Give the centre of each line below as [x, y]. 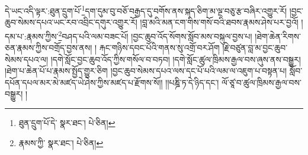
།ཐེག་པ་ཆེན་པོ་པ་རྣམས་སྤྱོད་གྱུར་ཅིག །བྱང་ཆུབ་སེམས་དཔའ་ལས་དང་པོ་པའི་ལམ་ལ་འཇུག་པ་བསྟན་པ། [146, 71]
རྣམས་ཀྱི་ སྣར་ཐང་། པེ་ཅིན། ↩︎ [61, 142]
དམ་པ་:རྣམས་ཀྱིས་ [32, 36]
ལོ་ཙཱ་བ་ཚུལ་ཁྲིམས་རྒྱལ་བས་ [262, 82]
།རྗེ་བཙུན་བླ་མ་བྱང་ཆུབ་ [255, 48]
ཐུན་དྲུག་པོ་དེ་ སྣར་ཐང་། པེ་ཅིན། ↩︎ [67, 123]
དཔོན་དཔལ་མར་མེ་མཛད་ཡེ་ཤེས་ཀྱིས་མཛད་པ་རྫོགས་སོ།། [84, 82]
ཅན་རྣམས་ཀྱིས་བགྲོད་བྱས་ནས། [49, 48]
